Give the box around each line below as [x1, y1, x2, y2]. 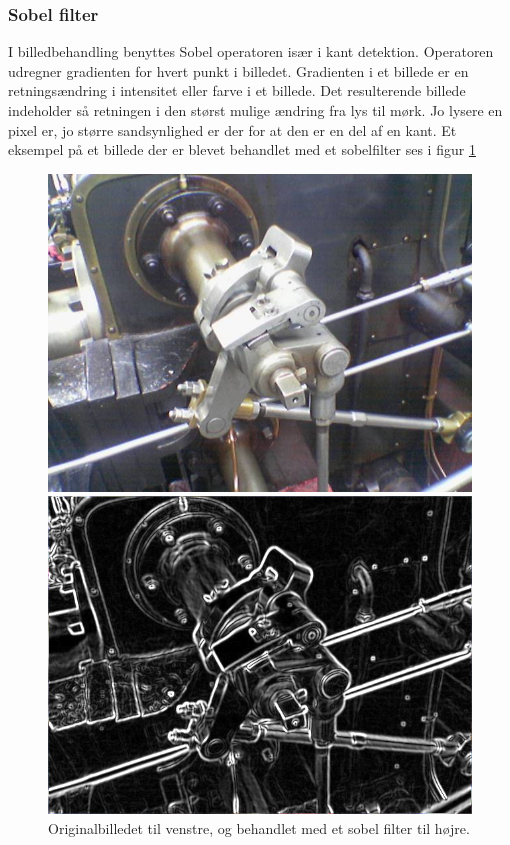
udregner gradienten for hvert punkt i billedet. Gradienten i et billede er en [8, 60, 469, 81]
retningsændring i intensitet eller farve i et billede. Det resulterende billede [8, 80, 466, 101]
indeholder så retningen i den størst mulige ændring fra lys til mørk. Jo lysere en [8, 100, 503, 120]
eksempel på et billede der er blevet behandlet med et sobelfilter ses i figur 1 [8, 139, 476, 160]
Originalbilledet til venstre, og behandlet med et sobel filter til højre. [48, 817, 470, 838]
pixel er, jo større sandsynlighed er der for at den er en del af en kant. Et [8, 119, 457, 140]
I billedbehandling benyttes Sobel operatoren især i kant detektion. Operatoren [8, 41, 494, 62]
